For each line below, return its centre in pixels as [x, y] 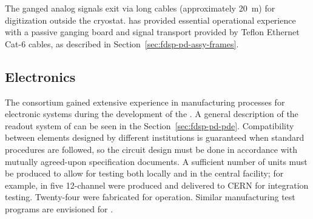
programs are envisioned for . [59, 208]
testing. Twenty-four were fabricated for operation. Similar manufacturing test [150, 197]
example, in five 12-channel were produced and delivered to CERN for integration [157, 185]
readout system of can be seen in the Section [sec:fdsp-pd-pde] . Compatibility [150, 125]
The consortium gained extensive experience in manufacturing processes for [145, 102]
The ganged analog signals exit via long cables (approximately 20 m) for [140, 8]
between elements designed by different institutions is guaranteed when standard [155, 137]
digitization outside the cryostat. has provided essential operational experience [150, 20]
